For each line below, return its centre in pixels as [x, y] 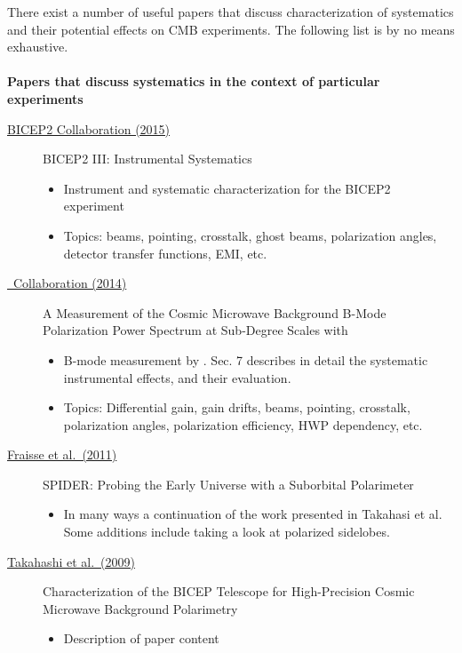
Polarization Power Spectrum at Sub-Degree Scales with [195, 330]
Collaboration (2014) [70, 283]
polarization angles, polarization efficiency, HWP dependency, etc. [243, 424]
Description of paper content [141, 638]
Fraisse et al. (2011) [62, 454]
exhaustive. [38, 47]
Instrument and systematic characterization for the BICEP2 [227, 188]
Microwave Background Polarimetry [140, 608]
